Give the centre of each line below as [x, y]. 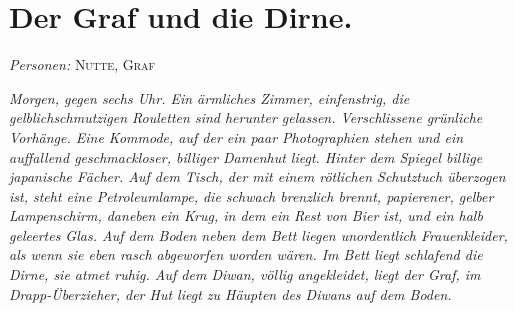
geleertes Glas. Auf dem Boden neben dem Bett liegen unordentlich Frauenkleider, [258, 234]
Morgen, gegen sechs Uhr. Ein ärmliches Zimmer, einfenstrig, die [209, 97]
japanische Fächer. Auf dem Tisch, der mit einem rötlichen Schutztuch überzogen [257, 176]
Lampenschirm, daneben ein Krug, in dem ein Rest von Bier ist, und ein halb [246, 215]
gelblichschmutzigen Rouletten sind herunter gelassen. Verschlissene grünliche [246, 117]
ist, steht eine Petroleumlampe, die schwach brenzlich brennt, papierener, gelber [251, 195]
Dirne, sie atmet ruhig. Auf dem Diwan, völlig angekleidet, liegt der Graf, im [245, 274]
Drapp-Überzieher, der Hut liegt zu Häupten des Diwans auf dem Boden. [230, 293]
